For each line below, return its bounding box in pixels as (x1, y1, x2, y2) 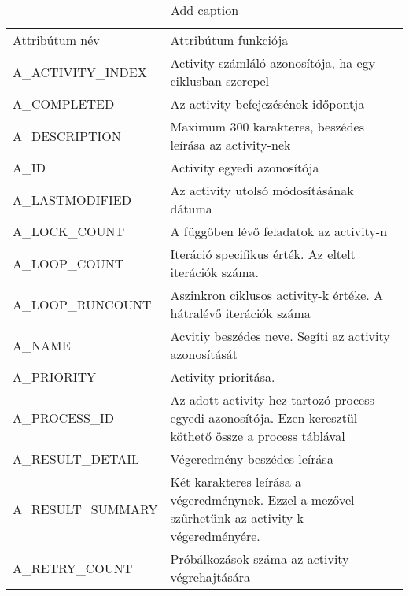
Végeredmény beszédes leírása (170, 450, 333, 468)
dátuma (170, 199, 212, 218)
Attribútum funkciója (170, 31, 289, 50)
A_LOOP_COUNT (13, 254, 124, 272)
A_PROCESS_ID (13, 409, 114, 428)
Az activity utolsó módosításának (170, 181, 354, 200)
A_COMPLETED (13, 94, 115, 113)
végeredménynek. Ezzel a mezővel (170, 490, 355, 509)
